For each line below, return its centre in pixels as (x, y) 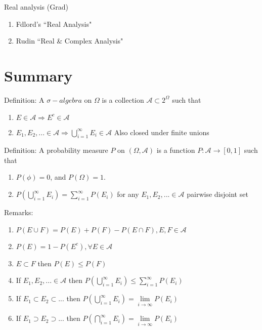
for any (128, 194)
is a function (176, 150)
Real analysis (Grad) (36, 7)
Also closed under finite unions (162, 132)
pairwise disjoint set (217, 194)
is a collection (123, 99)
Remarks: (19, 212)
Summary (38, 75)
